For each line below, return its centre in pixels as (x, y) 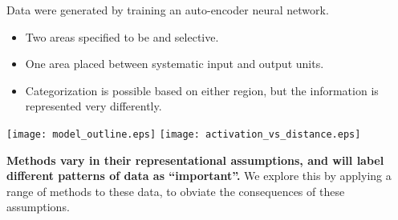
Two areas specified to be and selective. (122, 36)
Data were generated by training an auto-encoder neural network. (168, 10)
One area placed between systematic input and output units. (175, 64)
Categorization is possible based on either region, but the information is (202, 90)
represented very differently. (93, 106)
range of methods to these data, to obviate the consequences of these (176, 191)
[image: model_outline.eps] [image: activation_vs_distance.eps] (184, 134)
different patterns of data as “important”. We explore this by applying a (199, 176)
